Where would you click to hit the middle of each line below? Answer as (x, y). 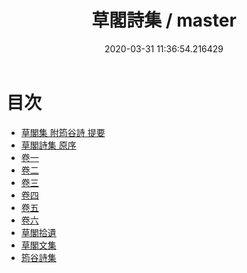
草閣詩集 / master (164, 20)
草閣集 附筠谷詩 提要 (63, 132)
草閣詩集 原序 (48, 145)
